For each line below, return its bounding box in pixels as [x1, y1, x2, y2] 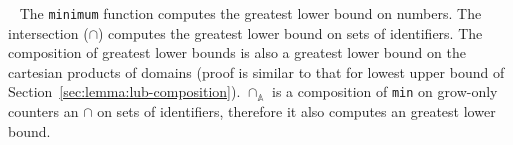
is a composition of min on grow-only [272, 81, 498, 102]
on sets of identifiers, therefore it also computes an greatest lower [97, 101, 496, 122]
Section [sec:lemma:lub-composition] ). [8, 81, 241, 102]
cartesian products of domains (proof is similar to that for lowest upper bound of [8, 61, 505, 82]
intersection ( [8, 22, 89, 43]
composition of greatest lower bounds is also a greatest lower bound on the [8, 42, 466, 63]
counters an [8, 101, 79, 122]
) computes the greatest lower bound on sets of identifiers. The [97, 22, 483, 43]
